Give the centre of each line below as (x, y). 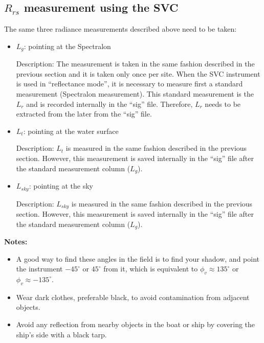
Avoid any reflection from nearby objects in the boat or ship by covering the (136, 324)
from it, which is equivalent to (151, 269)
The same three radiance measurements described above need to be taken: (120, 29)
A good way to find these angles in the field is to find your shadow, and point (138, 258)
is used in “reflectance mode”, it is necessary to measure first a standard (129, 84)
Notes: (16, 241)
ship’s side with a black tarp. (61, 334)
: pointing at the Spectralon (67, 46)
